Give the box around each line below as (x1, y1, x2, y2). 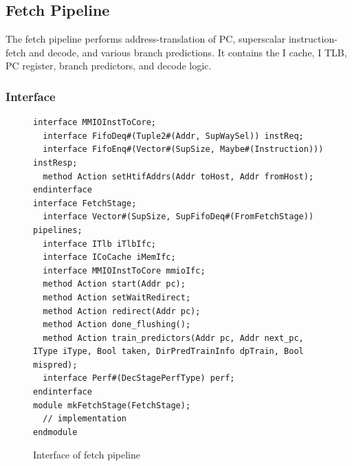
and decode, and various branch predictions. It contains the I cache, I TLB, (29, 45, 347, 59)
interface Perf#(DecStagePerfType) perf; (43, 373, 235, 384)
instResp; (33, 157, 78, 168)
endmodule (33, 427, 78, 437)
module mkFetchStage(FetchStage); (33, 400, 191, 410)
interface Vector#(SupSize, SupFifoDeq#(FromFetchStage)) (43, 212, 314, 222)
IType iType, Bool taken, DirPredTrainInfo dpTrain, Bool (33, 346, 304, 357)
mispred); (33, 359, 78, 370)
